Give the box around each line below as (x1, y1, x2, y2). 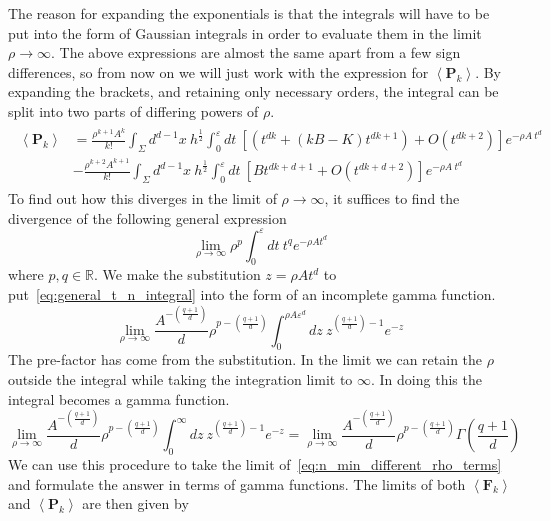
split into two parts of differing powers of (8, 100, 259, 121)
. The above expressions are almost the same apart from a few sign (50, 42, 461, 63)
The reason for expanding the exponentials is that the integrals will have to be (8, 3, 490, 23)
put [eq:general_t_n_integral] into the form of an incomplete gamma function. (8, 284, 496, 305)
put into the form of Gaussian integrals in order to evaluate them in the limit (8, 22, 482, 43)
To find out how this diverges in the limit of (8, 188, 277, 208)
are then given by (82, 493, 189, 514)
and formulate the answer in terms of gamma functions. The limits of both (8, 473, 466, 494)
